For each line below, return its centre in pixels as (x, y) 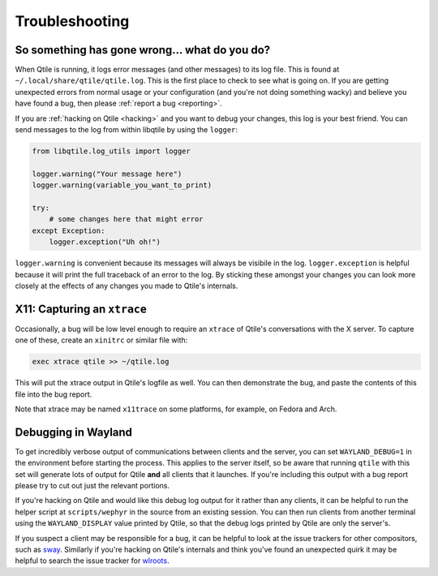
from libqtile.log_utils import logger (111, 151)
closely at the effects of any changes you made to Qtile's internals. (127, 286)
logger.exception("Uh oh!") (105, 242)
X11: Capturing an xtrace (81, 309)
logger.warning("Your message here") (107, 174)
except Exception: (69, 230)
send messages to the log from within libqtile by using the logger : (127, 130)
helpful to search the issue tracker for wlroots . (92, 561)
